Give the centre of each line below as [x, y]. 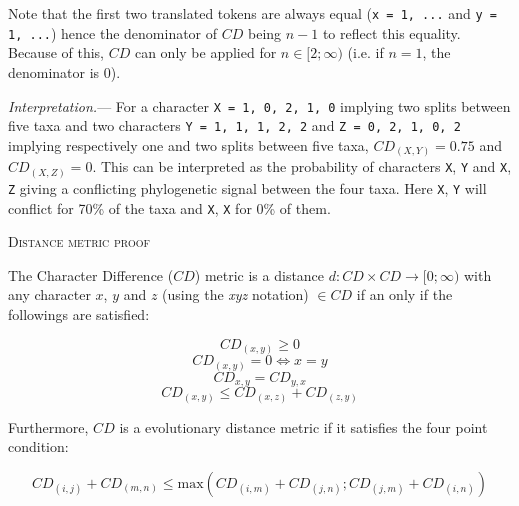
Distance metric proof [79, 241]
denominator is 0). [64, 71]
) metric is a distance [259, 274]
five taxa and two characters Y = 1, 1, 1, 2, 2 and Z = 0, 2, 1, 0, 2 [234, 125]
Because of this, [56, 52]
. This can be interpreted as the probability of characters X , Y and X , [302, 166]
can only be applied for [205, 52]
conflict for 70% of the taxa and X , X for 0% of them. [169, 207]
